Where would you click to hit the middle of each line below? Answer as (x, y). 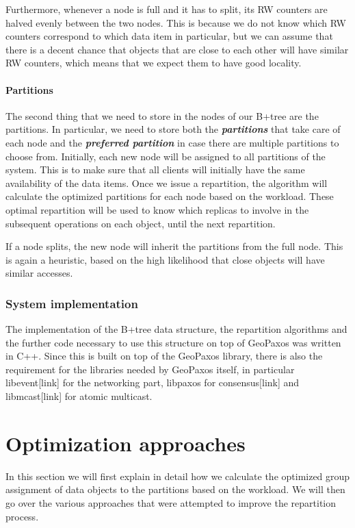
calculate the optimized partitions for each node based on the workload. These (170, 196)
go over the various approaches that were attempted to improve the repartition (171, 502)
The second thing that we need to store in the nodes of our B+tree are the (162, 115)
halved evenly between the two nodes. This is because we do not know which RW (176, 22)
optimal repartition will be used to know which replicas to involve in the (157, 209)
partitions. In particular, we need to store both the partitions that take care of (173, 129)
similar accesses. (39, 273)
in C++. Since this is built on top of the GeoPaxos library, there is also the (164, 356)
